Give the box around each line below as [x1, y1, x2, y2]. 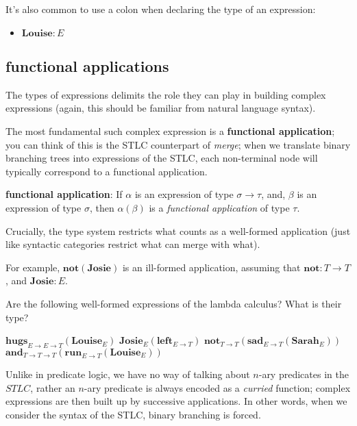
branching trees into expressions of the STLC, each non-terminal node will [5, 151, 318, 165]
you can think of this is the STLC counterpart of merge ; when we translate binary [5, 137, 351, 151]
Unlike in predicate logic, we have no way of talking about [5, 366, 250, 381]
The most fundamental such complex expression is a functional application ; [5, 123, 335, 138]
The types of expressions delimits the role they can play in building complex [5, 87, 326, 101]
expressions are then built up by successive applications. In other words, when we [5, 394, 347, 408]
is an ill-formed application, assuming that [122, 260, 301, 274]
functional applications [5, 55, 169, 76]
